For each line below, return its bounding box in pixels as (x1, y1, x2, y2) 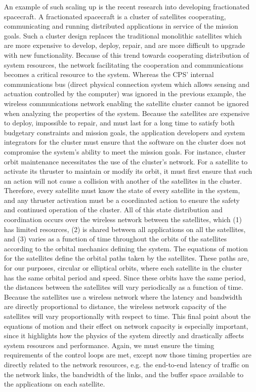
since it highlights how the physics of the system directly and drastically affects (4, 330, 244, 341)
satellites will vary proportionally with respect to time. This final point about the (4, 311, 251, 321)
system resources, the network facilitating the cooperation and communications (4, 59, 244, 70)
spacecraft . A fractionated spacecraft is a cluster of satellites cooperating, (4, 11, 226, 21)
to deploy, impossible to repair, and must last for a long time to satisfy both (4, 118, 235, 128)
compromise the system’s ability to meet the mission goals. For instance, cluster (4, 146, 246, 157)
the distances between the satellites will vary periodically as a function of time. (4, 282, 244, 292)
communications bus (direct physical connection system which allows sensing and (4, 78, 250, 89)
